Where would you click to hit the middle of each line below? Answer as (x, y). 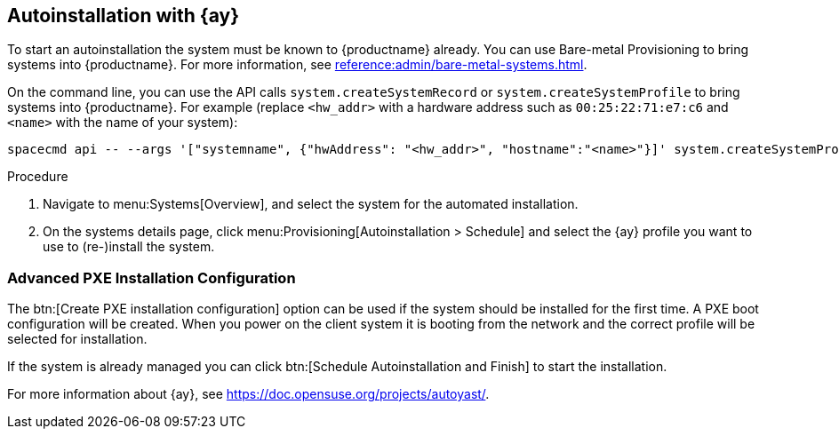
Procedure (38, 177)
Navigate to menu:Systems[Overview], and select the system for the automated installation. (311, 204)
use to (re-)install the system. (129, 247)
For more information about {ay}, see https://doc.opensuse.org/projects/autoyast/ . (248, 394)
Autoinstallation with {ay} (124, 16)
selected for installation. (77, 339)
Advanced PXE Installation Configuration (152, 277)
